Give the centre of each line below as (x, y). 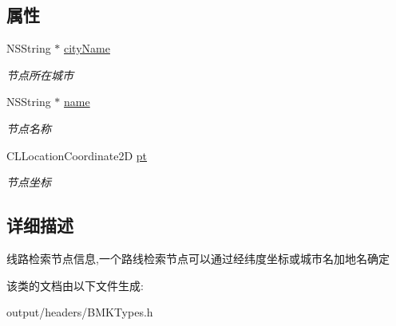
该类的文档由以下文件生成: (75, 285)
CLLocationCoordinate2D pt (77, 155)
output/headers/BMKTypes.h (80, 312)
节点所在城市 (40, 75)
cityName (87, 48)
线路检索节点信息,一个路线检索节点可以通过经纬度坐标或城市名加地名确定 (198, 258)
